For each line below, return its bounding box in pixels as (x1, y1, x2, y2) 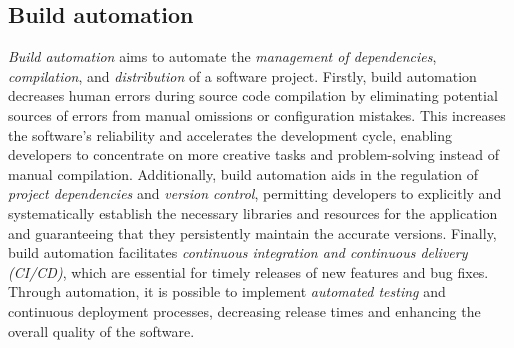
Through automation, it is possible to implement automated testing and (8, 281, 446, 302)
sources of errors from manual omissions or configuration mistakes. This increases (8, 104, 506, 125)
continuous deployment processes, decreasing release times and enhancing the (8, 300, 481, 321)
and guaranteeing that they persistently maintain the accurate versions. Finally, (8, 222, 497, 243)
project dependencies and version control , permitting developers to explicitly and (8, 183, 502, 204)
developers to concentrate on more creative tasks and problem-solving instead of (8, 144, 499, 165)
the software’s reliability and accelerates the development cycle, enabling (8, 124, 453, 145)
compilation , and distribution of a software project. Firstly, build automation (8, 65, 477, 86)
